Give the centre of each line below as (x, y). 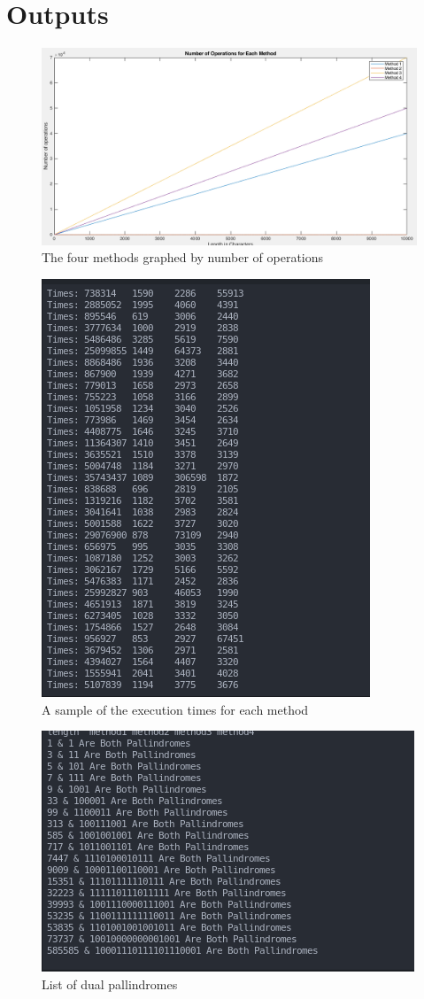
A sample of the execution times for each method (175, 709)
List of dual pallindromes (110, 984)
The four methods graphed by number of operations (183, 257)
